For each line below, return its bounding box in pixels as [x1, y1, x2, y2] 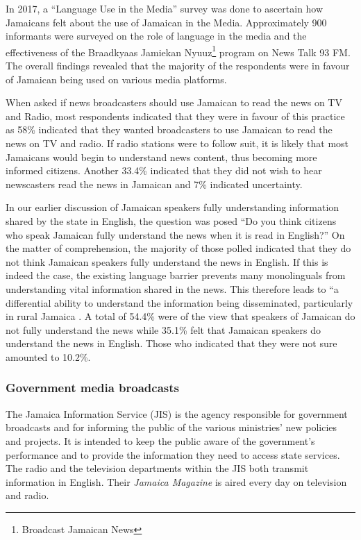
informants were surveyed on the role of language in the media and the [6, 28, 307, 43]
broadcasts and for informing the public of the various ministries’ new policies [6, 420, 337, 434]
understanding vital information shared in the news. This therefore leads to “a [6, 281, 339, 296]
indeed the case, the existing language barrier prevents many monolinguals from [6, 268, 346, 282]
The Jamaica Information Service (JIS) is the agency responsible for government [6, 406, 348, 421]
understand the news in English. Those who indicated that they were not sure [6, 336, 337, 351]
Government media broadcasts [6, 379, 179, 396]
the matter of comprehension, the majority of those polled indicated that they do [6, 241, 351, 255]
